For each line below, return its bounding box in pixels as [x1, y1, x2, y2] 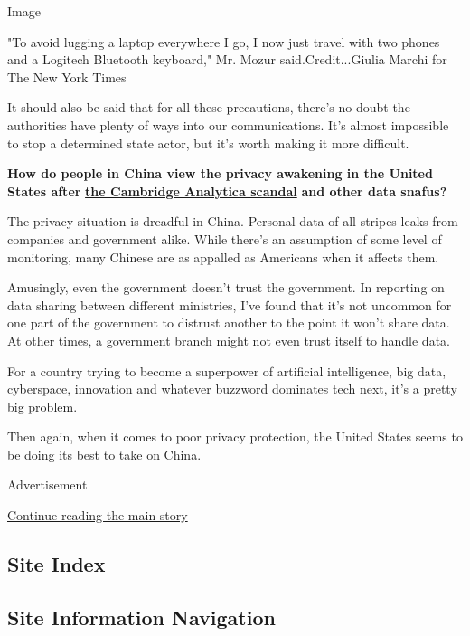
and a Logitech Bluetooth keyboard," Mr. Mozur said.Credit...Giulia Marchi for [7, 50, 447, 69]
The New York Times [7, 67, 127, 86]
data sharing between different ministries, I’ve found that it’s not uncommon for [7, 295, 452, 314]
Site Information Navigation [7, 603, 276, 631]
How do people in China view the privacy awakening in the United [7, 164, 433, 183]
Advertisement [7, 475, 88, 494]
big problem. [7, 396, 78, 415]
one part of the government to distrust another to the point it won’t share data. [7, 313, 450, 332]
